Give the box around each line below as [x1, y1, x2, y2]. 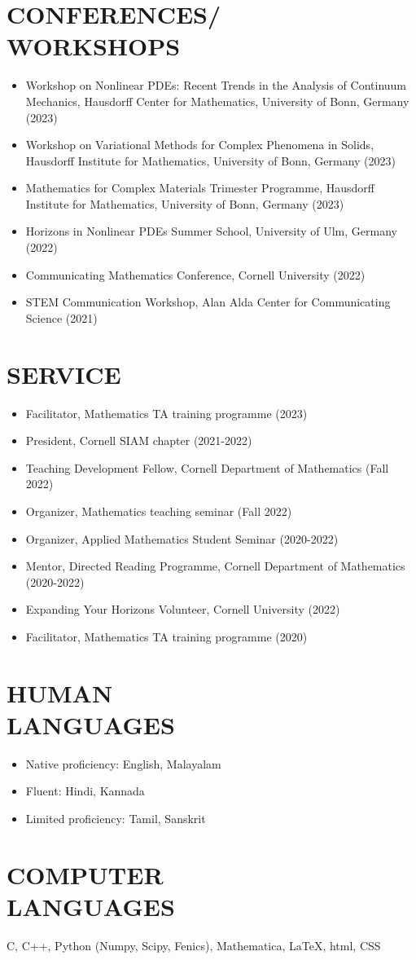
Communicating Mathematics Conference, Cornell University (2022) [25, 266, 366, 283]
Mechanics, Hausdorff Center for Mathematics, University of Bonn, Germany [25, 92, 409, 109]
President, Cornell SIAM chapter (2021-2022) [25, 432, 252, 449]
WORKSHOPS [7, 29, 181, 63]
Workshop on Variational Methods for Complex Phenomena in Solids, [25, 136, 374, 153]
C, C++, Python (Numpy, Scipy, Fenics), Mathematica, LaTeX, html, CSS [7, 936, 381, 953]
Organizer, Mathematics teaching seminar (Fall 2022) [25, 502, 292, 519]
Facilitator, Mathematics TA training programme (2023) [25, 404, 308, 421]
